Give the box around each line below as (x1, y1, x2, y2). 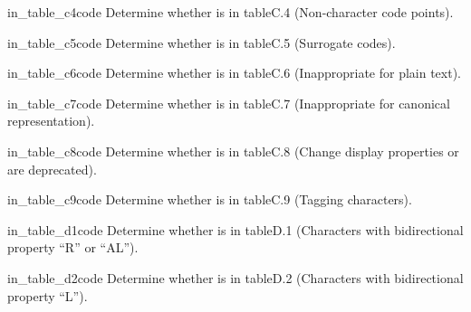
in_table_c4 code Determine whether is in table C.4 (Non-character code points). (7, 3, 454, 21)
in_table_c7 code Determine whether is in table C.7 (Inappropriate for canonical (7, 93, 450, 112)
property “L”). (7, 286, 88, 305)
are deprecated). (7, 159, 97, 178)
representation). (7, 111, 95, 130)
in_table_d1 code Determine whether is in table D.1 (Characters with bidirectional (7, 220, 464, 239)
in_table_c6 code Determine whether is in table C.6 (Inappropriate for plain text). (7, 63, 462, 82)
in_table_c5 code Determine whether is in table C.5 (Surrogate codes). (7, 33, 396, 52)
